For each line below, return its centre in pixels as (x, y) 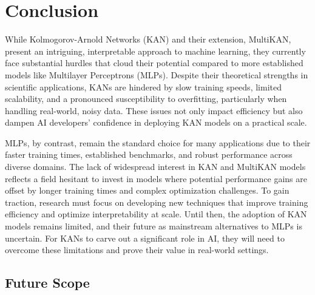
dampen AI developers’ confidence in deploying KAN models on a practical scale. (156, 122)
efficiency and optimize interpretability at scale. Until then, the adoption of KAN (156, 214)
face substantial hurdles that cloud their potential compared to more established (154, 63)
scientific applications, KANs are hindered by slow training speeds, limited (143, 86)
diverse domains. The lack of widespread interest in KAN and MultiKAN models (155, 167)
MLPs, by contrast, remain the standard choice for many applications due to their (158, 142)
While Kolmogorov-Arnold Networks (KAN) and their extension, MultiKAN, (148, 39)
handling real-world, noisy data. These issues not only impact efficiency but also (154, 110)
